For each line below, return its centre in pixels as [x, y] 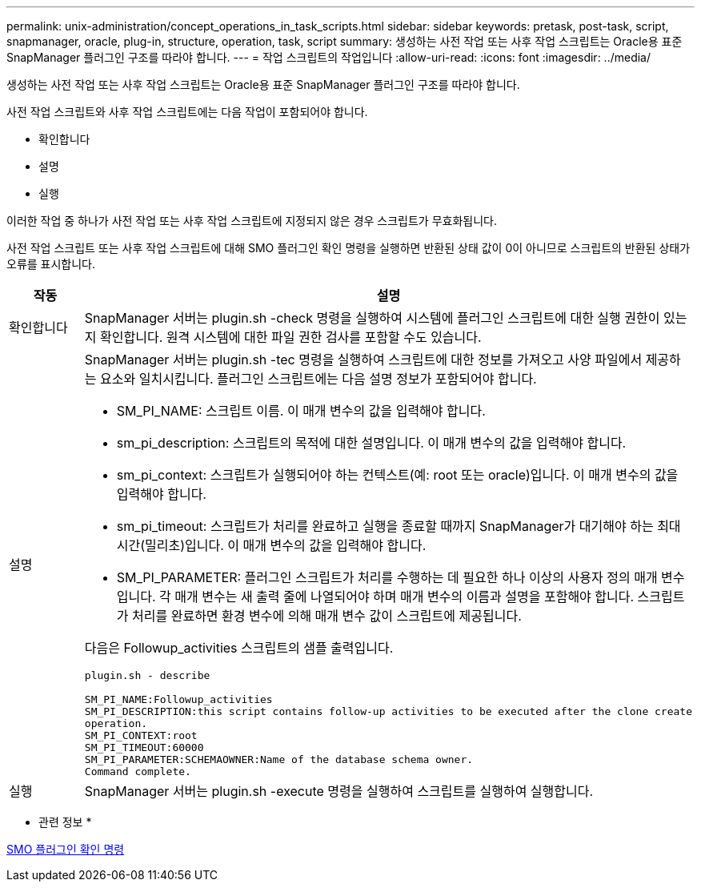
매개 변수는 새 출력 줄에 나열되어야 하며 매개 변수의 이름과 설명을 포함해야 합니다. [405, 597]
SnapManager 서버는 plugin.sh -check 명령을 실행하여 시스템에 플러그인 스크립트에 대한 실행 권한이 [372, 318]
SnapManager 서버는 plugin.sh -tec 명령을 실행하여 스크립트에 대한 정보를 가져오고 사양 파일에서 [363, 360]
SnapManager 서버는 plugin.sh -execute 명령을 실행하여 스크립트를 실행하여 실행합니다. [339, 791]
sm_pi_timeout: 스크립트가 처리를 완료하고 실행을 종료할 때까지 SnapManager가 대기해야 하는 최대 [399, 526]
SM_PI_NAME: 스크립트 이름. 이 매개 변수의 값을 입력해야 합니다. [301, 411]
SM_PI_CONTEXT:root [141, 735]
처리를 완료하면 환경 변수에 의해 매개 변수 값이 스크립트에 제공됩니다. [327, 616]
